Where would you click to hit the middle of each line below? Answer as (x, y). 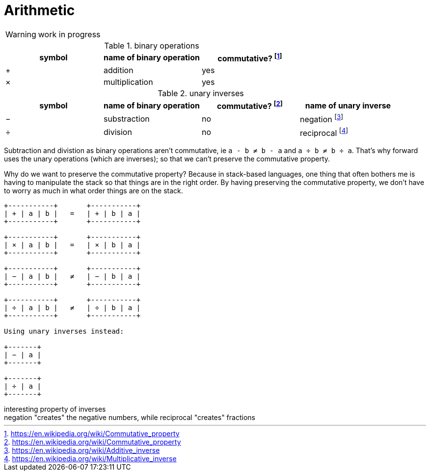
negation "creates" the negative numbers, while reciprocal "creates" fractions (130, 418)
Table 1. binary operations (152, 45)
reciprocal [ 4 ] (324, 132)
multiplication (128, 82)
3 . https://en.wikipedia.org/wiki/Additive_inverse (82, 450)
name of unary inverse (348, 105)
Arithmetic (40, 10)
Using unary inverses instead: (64, 331)
